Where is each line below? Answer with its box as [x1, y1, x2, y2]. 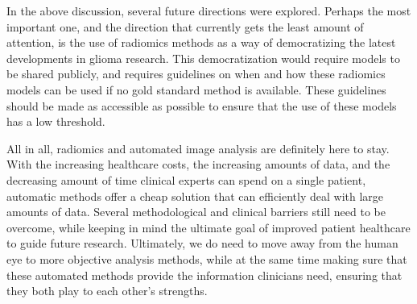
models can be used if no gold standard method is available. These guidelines [6, 81, 386, 98]
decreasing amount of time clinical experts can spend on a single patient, [6, 171, 366, 188]
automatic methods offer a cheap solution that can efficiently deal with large [6, 187, 384, 204]
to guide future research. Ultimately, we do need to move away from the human [6, 235, 398, 252]
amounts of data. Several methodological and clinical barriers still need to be [6, 203, 386, 220]
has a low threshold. [6, 113, 105, 130]
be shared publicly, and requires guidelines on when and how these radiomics [6, 65, 386, 82]
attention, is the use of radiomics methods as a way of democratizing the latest [6, 34, 396, 51]
